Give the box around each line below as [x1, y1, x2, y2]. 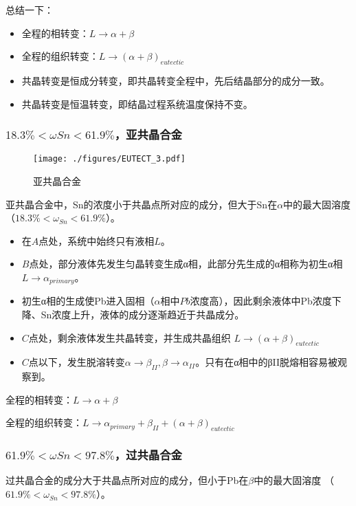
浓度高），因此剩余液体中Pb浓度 [190, 294, 332, 308]
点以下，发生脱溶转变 [28, 355, 125, 369]
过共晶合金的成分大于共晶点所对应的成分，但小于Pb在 [5, 473, 249, 487]
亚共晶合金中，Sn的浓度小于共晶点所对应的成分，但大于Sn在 [5, 197, 278, 211]
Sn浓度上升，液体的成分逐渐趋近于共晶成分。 [41, 307, 245, 322]
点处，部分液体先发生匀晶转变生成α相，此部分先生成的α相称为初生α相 [29, 256, 343, 271]
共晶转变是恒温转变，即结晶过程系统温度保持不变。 [21, 96, 253, 111]
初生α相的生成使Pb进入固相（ [21, 294, 155, 308]
